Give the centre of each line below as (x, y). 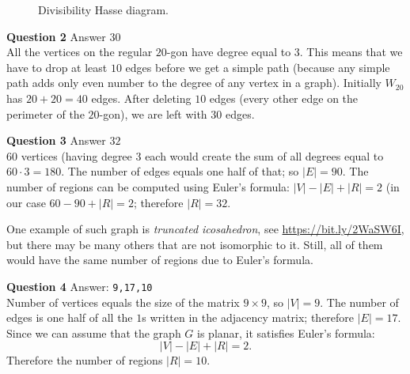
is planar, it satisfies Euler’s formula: (286, 332)
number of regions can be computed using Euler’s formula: (148, 186)
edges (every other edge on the (284, 98)
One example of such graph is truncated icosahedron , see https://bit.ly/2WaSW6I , (205, 229)
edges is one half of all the (70, 317)
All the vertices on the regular (80, 52)
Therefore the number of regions (85, 360)
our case (26, 202)
